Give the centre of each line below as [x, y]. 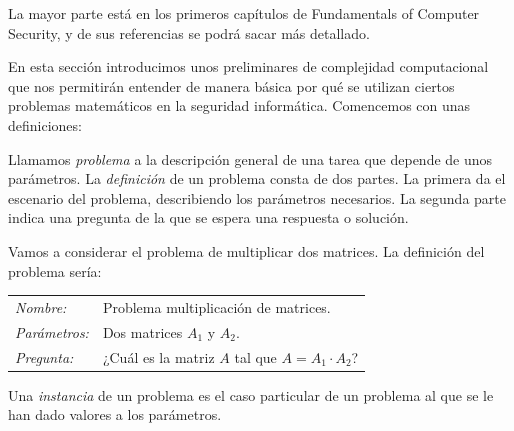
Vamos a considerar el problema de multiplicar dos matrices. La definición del [246, 250]
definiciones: [45, 124]
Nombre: [41, 306]
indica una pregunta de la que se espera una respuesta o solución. [208, 217]
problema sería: [55, 270]
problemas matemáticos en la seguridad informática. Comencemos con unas [239, 105]
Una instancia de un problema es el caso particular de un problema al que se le [251, 394]
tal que [255, 356]
